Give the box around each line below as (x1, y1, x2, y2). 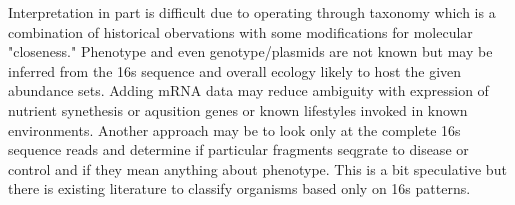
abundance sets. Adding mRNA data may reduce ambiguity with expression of (8, 80, 489, 101)
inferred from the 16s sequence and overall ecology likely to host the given (8, 60, 462, 81)
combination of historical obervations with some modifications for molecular (8, 21, 473, 42)
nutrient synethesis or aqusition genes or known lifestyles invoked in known (8, 99, 468, 120)
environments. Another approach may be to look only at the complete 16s (8, 119, 461, 140)
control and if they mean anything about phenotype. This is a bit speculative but (8, 158, 507, 179)
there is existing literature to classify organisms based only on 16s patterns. (8, 178, 471, 199)
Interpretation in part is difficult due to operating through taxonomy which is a (8, 2, 496, 22)
